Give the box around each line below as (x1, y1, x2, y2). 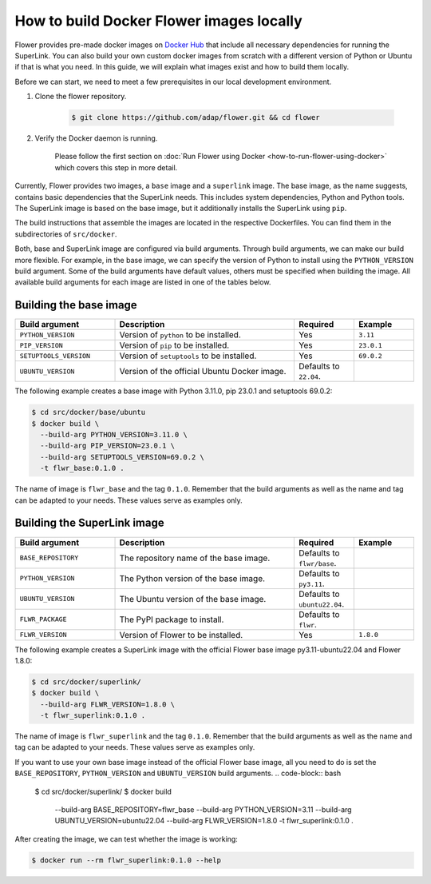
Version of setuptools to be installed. (119, 350, 257, 361)
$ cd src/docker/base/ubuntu (31, 408, 146, 417)
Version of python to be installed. (119, 329, 241, 340)
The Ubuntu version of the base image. (119, 593, 267, 604)
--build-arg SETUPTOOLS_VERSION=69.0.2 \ (40, 452, 205, 461)
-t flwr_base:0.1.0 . (40, 464, 125, 473)
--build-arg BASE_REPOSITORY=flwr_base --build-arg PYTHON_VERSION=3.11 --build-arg (54, 804, 352, 814)
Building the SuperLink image (14, 516, 164, 530)
